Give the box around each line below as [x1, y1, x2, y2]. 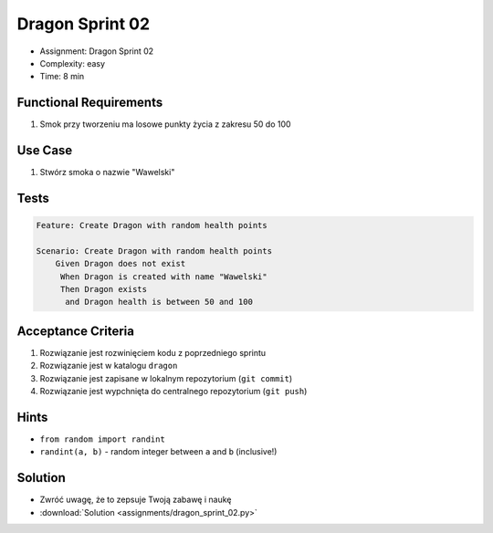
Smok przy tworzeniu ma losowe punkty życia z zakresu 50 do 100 [39, 119, 291, 130]
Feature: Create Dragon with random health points [36, 220, 268, 231]
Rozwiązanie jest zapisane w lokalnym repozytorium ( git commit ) [39, 372, 293, 383]
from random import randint [39, 434, 166, 444]
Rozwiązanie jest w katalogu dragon [39, 361, 178, 371]
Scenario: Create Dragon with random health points [36, 246, 273, 256]
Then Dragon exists [59, 284, 148, 295]
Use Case [16, 142, 73, 159]
